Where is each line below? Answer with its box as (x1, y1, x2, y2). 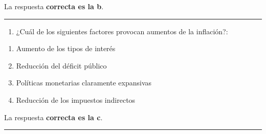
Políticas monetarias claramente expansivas (16, 77, 152, 88)
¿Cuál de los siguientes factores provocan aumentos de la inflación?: (16, 26, 228, 36)
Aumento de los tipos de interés (16, 43, 116, 54)
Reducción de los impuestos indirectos (16, 94, 136, 105)
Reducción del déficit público (16, 60, 107, 71)
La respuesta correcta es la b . (4, 1, 104, 11)
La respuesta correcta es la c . (4, 111, 103, 122)
